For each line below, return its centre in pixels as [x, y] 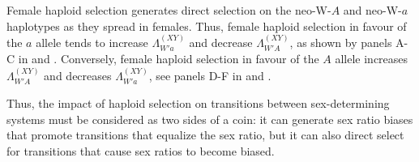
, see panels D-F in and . [210, 75]
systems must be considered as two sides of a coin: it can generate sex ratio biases [210, 119]
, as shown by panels [341, 42]
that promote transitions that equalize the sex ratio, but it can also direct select [205, 135]
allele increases [372, 59]
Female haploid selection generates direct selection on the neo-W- [169, 10]
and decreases [78, 75]
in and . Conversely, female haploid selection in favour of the [169, 59]
